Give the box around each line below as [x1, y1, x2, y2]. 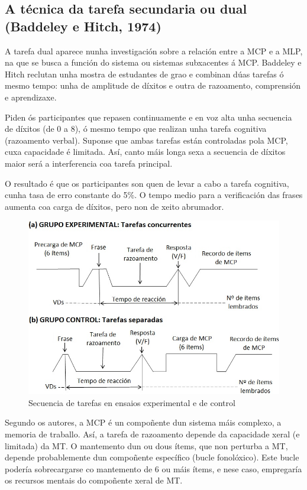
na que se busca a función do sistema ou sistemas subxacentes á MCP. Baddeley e [5, 56, 302, 69]
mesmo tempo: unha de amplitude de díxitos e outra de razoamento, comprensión [5, 79, 301, 92]
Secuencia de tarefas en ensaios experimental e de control [28, 396, 235, 408]
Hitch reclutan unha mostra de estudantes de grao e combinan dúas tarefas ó [5, 67, 284, 80]
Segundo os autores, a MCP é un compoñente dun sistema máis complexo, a [5, 416, 282, 429]
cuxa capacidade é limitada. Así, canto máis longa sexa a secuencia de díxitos [5, 145, 286, 158]
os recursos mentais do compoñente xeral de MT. [5, 474, 183, 486]
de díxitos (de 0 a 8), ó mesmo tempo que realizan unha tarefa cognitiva [5, 122, 267, 135]
